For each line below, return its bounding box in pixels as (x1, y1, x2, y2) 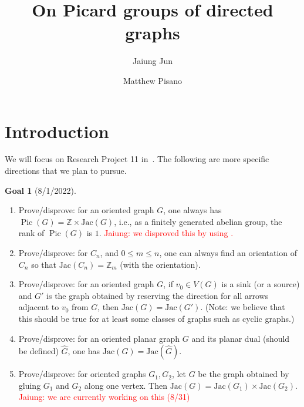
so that (31, 258, 57, 270)
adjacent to (18, 301, 59, 313)
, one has (67, 345, 100, 357)
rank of (18, 227, 45, 239)
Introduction (5, 119, 109, 143)
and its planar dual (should (191, 332, 290, 344)
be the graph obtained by (198, 368, 289, 380)
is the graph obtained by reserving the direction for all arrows (46, 289, 269, 301)
